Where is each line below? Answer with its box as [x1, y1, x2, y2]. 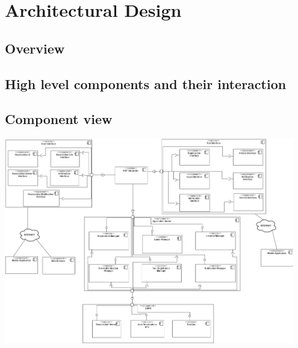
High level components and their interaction [5, 74, 287, 93]
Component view [5, 110, 113, 128]
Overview [5, 39, 65, 57]
